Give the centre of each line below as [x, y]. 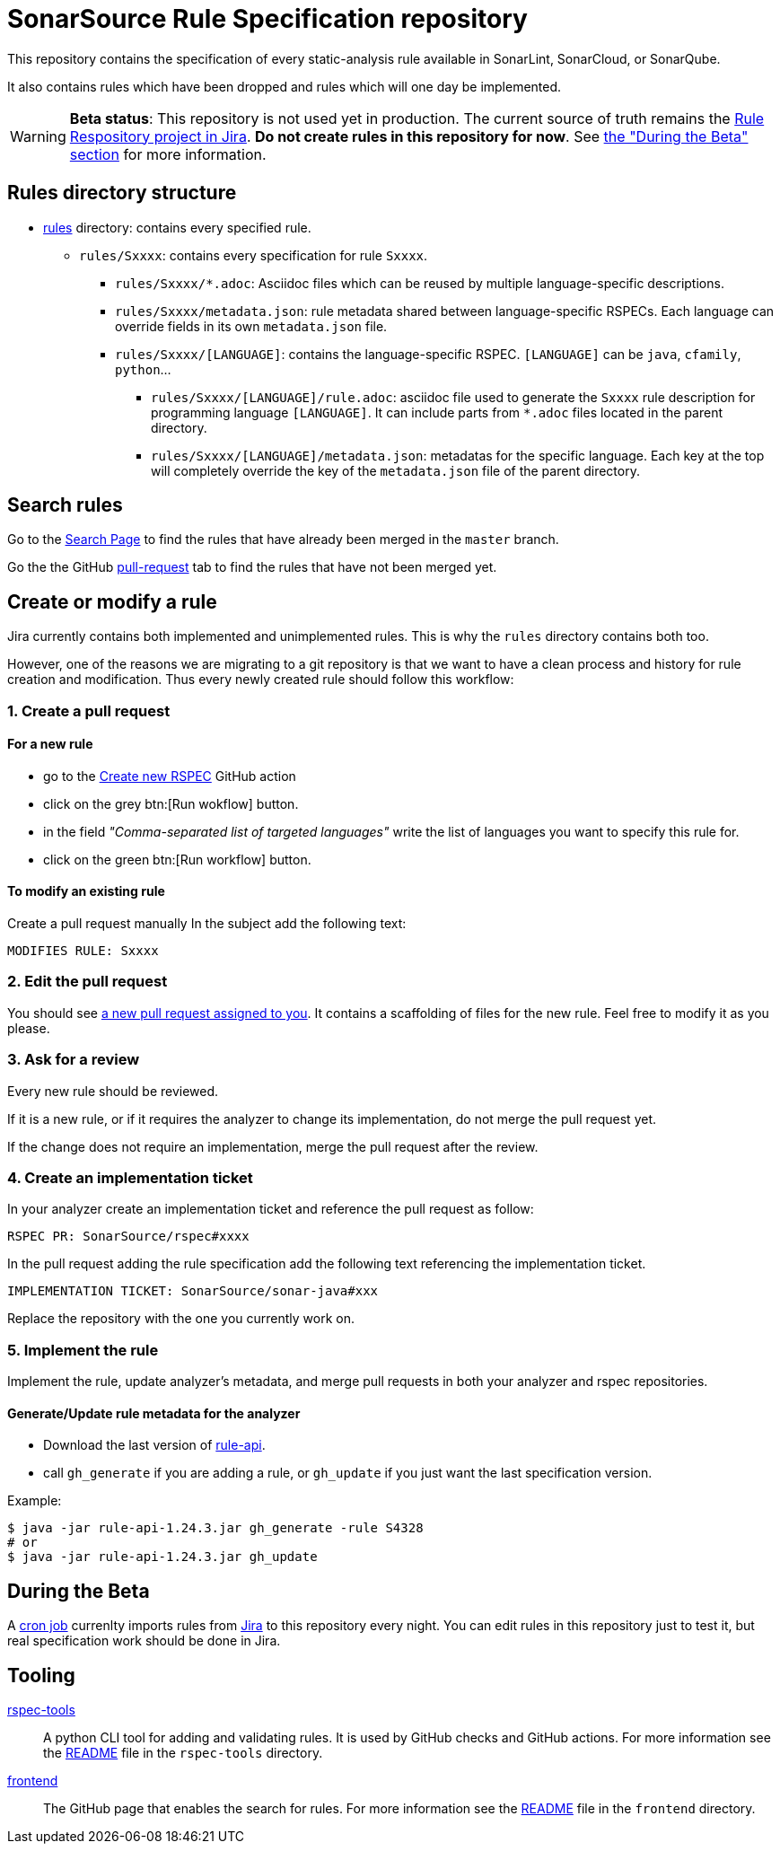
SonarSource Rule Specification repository [267, 19]
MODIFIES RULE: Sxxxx [83, 951]
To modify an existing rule [86, 891]
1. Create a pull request [89, 711]
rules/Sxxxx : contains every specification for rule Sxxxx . [254, 255]
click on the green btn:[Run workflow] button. [177, 859]
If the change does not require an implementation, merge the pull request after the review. [273, 1146]
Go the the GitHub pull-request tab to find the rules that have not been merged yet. [252, 567]
